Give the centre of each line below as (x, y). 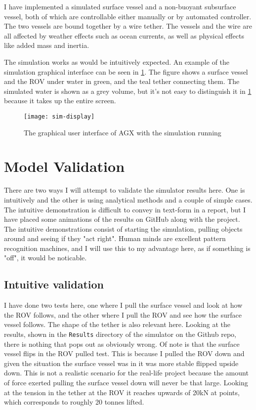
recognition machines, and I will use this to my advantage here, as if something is (127, 248)
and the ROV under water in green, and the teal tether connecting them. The (122, 81)
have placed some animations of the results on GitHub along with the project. (122, 219)
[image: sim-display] (59, 116)
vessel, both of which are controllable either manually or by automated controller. (128, 16)
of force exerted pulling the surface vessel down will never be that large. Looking (126, 383)
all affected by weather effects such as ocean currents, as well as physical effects (124, 35)
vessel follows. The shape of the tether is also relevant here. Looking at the (117, 324)
